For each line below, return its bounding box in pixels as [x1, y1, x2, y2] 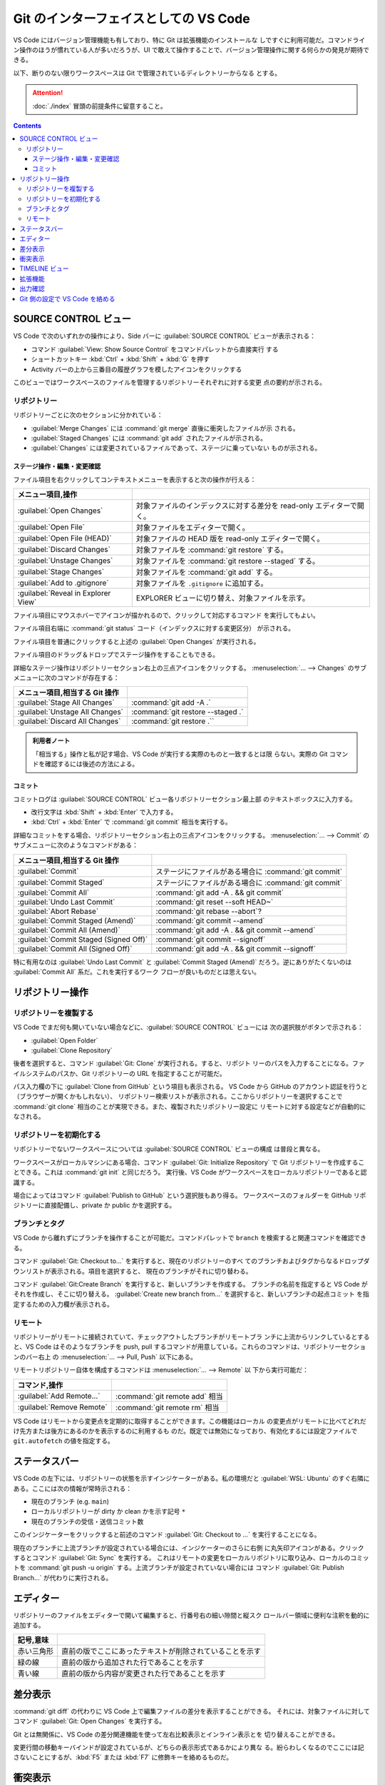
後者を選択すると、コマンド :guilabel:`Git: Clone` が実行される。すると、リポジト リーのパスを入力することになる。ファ [13, 1059, 365, 1067]
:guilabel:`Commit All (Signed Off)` [17, 943, 133, 953]
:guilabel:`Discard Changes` [17, 545, 111, 555]
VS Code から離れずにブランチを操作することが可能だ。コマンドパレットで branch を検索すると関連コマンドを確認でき [13, 1234, 366, 1242]
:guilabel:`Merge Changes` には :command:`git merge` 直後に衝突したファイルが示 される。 [31, 423, 299, 432]
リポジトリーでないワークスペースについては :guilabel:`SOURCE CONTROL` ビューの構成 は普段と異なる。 [13, 1145, 324, 1153]
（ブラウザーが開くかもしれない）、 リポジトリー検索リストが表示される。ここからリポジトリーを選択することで [13, 1092, 343, 1101]
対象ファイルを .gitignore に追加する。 [135, 578, 268, 588]
